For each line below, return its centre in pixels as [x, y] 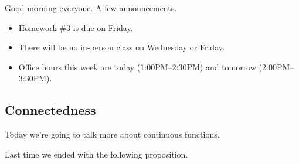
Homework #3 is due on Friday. [76, 27]
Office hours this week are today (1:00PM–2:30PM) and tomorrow [137, 66]
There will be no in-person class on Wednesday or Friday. [121, 47]
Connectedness [50, 110]
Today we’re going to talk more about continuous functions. [112, 134]
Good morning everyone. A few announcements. [91, 8]
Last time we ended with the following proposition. [96, 154]
